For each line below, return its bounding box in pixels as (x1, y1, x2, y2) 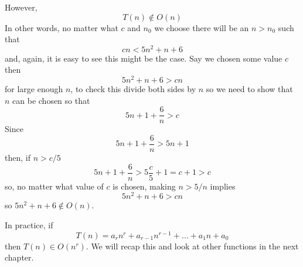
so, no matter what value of (5, 180, 104, 192)
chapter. (5, 251, 34, 263)
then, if (5, 151, 30, 164)
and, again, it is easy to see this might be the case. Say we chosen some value (5, 52, 282, 64)
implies (210, 180, 236, 192)
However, (5, 1, 38, 13)
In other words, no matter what (5, 21, 118, 33)
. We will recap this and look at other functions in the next (86, 239, 299, 252)
